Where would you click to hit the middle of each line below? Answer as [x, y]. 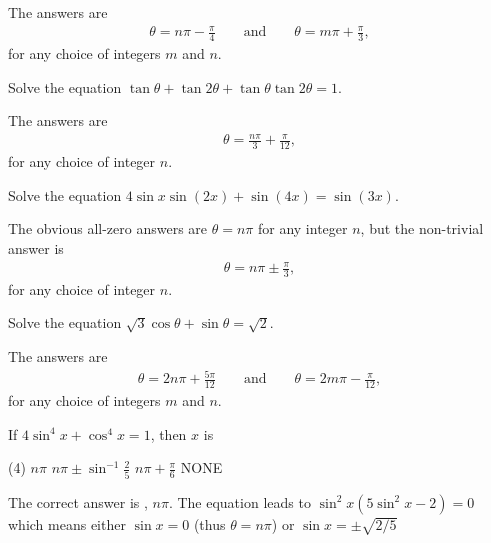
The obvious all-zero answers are [108, 228]
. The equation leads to [239, 501]
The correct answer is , [78, 501]
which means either [67, 523]
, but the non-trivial [422, 228]
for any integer [302, 228]
